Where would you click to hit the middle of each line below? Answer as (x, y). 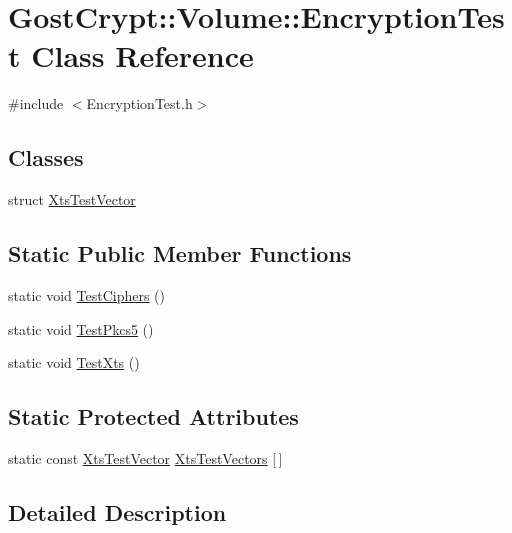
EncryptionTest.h (139, 103)
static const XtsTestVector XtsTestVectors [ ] (145, 457)
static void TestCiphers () (87, 294)
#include (36, 103)
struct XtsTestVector (72, 199)
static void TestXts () (74, 362)
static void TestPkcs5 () (81, 328)
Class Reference (142, 55)
